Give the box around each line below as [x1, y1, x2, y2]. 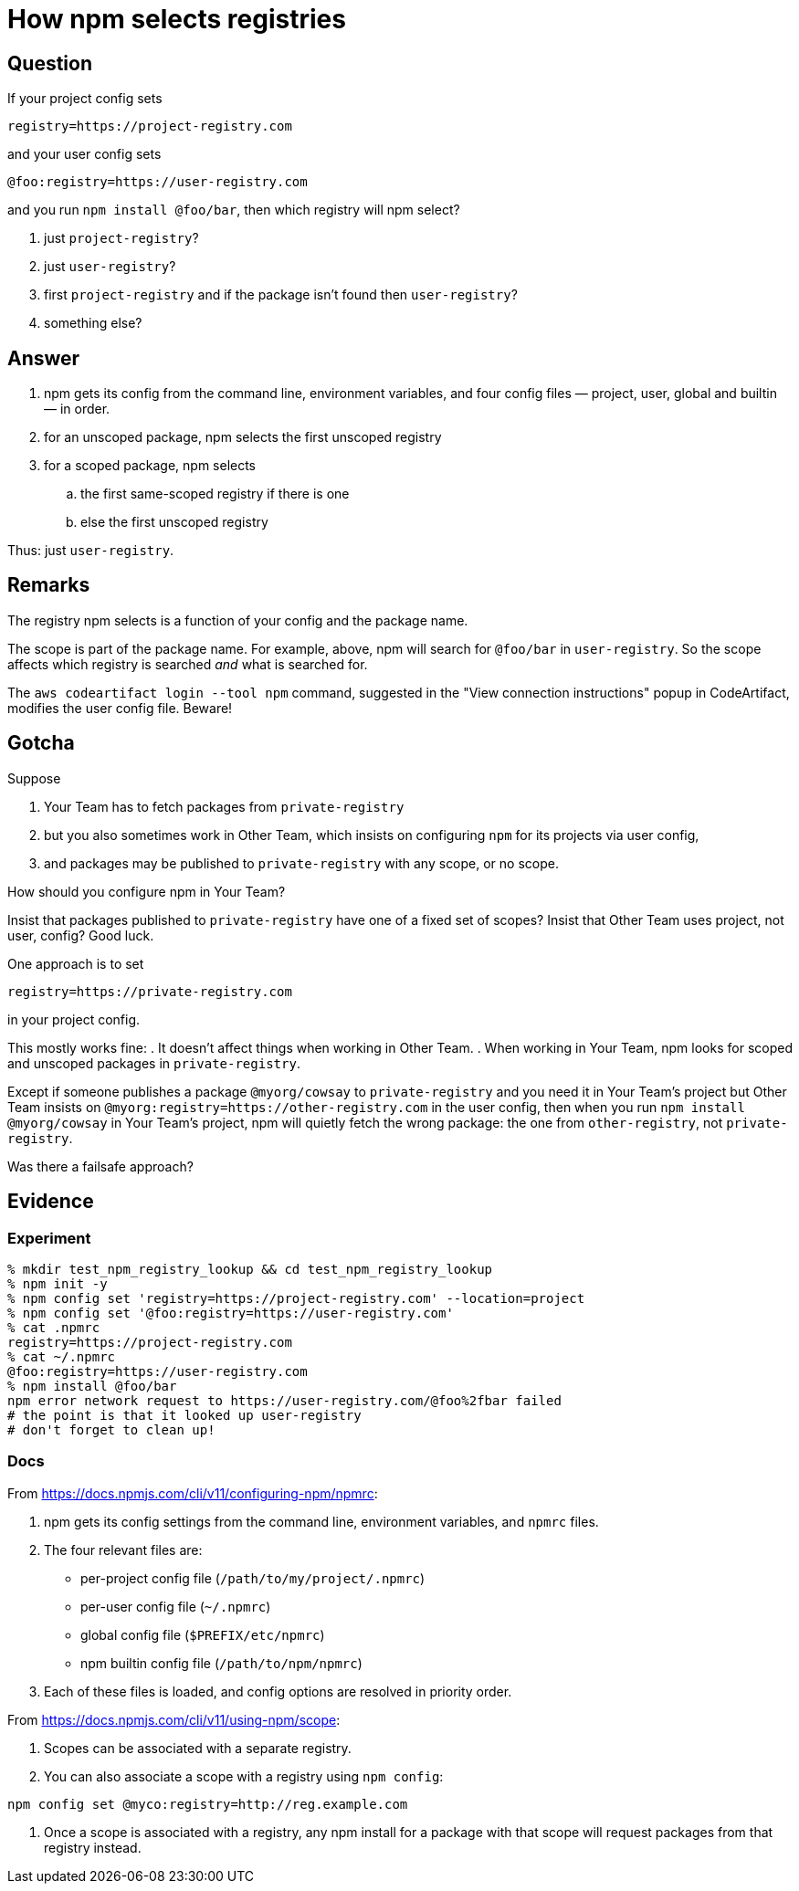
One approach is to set [7, 955, 144, 972]
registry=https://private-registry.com [7, 983, 292, 999]
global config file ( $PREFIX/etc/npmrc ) [80, 1626, 325, 1643]
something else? [44, 315, 142, 331]
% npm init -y [7, 1276, 108, 1291]
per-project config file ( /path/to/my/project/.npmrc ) [80, 1570, 426, 1586]
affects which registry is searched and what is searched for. [7, 656, 368, 672]
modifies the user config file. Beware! [7, 699, 233, 716]
